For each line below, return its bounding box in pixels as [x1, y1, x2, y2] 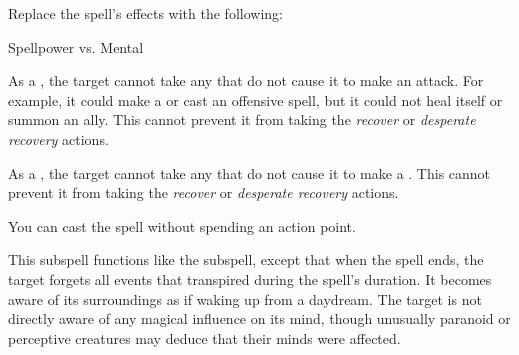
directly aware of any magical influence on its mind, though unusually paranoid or [8, 308, 511, 329]
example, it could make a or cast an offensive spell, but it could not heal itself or [8, 89, 503, 110]
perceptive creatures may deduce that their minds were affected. [8, 327, 401, 348]
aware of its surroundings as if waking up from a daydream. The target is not [8, 288, 482, 309]
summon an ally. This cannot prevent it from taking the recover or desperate [8, 109, 476, 130]
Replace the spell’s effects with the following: [8, 3, 283, 23]
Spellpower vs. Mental [8, 36, 144, 57]
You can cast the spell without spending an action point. [8, 215, 356, 236]
